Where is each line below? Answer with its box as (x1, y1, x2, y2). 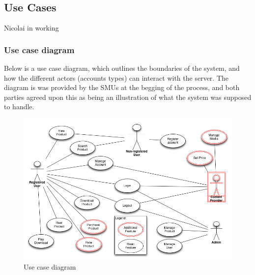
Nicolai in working (4, 23, 59, 33)
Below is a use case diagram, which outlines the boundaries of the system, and (4, 63, 240, 73)
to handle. (4, 101, 34, 112)
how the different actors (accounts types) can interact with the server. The (4, 72, 229, 83)
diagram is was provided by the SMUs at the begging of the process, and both (4, 82, 240, 92)
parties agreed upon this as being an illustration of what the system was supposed (4, 92, 252, 102)
